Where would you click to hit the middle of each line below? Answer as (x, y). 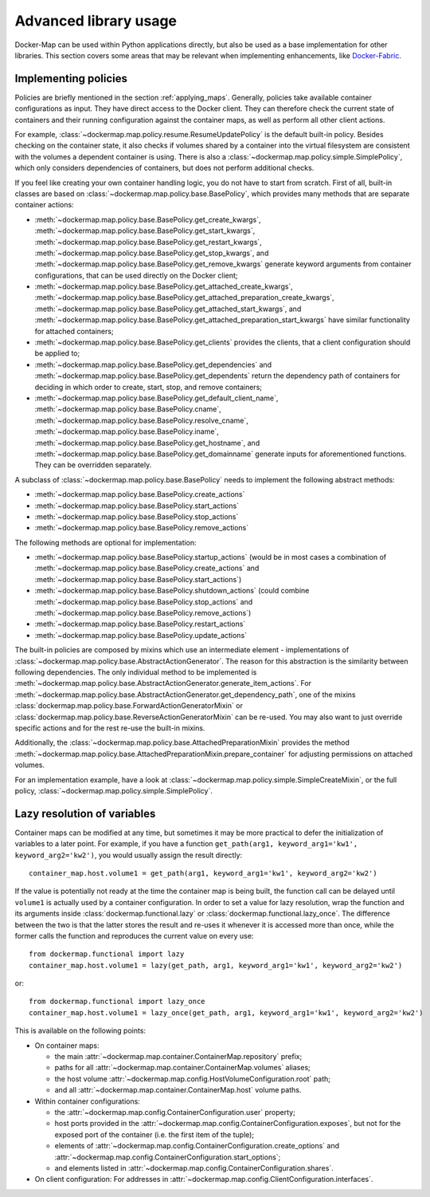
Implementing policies (71, 79)
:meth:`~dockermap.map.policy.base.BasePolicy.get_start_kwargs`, (145, 230)
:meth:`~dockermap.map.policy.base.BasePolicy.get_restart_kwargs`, (148, 242)
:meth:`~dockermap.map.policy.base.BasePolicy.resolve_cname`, (141, 420)
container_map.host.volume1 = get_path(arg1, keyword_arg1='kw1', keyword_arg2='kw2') (203, 873)
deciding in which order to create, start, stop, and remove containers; (149, 387)
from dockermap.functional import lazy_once (117, 1002)
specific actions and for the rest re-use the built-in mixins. (110, 728)
